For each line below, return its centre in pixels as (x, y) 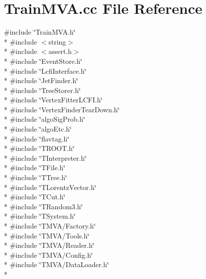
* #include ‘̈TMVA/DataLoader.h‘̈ (57, 264)
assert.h (60, 51)
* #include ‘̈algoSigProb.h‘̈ (45, 119)
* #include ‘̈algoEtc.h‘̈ (38, 129)
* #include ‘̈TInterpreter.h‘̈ (45, 158)
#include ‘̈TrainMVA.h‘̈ (40, 32)
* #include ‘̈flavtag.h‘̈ (37, 138)
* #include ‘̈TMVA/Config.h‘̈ (49, 255)
